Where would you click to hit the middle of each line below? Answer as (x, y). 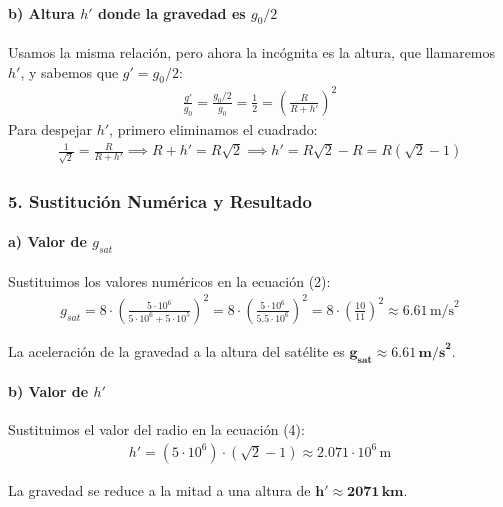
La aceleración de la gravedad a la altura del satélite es (176, 350)
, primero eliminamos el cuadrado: (213, 128)
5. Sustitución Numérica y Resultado (160, 200)
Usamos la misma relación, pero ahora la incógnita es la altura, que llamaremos (252, 52)
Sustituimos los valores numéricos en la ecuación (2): (169, 280)
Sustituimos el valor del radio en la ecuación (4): (156, 429)
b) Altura (41, 12)
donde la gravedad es (172, 12)
